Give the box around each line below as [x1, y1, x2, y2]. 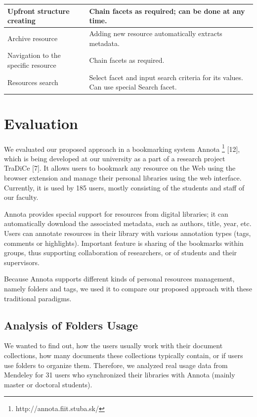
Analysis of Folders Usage [4, 317, 138, 332]
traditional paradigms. [4, 293, 72, 303]
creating [7, 15, 36, 26]
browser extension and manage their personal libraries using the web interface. [4, 173, 242, 183]
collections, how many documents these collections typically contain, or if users [4, 350, 243, 360]
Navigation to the [7, 50, 61, 60]
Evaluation [4, 113, 78, 133]
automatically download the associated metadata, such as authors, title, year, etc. [4, 218, 252, 229]
